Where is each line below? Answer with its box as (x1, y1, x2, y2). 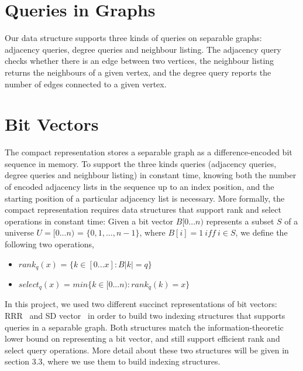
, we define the (235, 226, 288, 239)
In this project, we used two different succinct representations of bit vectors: (5, 298, 277, 310)
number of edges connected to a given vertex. (5, 77, 167, 90)
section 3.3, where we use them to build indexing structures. (5, 355, 221, 367)
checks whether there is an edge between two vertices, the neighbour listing (5, 55, 274, 67)
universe (5, 226, 34, 239)
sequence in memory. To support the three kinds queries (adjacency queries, (5, 157, 277, 169)
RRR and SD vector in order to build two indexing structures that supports (5, 309, 285, 322)
